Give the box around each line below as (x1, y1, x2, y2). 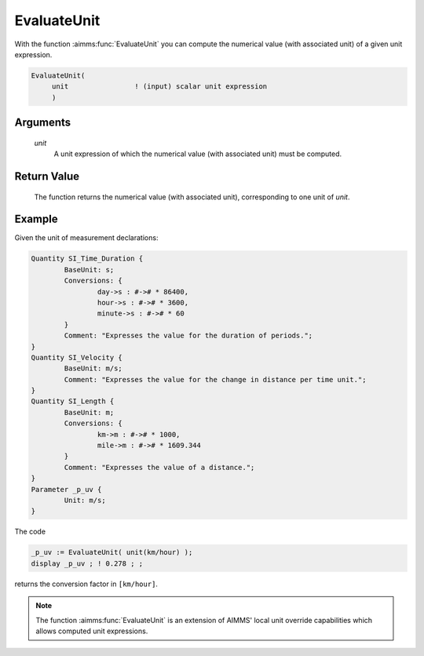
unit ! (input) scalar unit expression (51, 82, 268, 91)
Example (14, 213, 58, 226)
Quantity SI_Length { (31, 397, 115, 406)
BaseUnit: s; (64, 265, 115, 274)
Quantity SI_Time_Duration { (31, 254, 144, 263)
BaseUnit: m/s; (64, 364, 123, 373)
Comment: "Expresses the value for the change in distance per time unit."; (64, 375, 367, 384)
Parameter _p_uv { (31, 485, 102, 494)
